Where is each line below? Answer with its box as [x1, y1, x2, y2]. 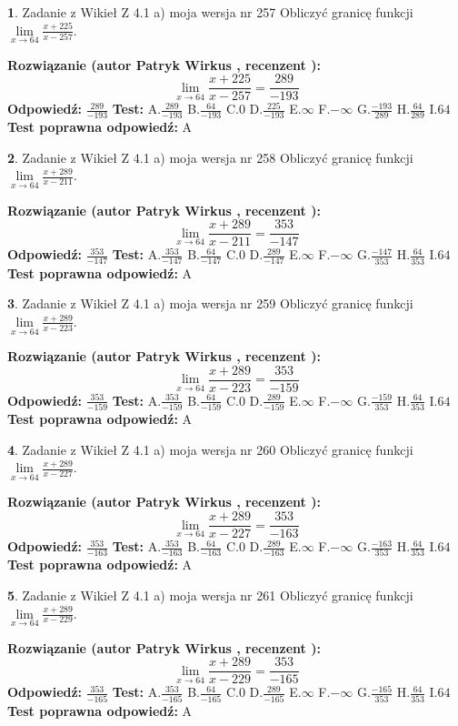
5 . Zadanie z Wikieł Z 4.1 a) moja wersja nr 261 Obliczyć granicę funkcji [7, 586, 413, 605]
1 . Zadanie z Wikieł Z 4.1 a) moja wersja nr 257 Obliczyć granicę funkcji [7, 3, 413, 21]
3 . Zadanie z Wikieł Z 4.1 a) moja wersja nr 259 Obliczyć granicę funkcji [7, 294, 413, 313]
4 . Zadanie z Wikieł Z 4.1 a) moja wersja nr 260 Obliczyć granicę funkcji [7, 439, 413, 459]
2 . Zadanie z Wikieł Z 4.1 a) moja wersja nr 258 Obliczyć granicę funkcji [7, 147, 413, 166]
